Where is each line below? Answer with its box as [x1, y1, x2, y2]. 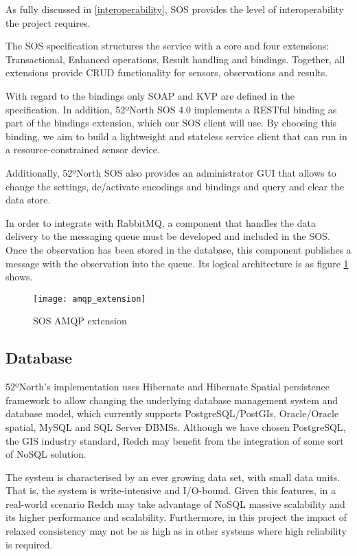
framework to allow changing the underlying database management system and [5, 392, 338, 407]
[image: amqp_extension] [33, 293, 146, 304]
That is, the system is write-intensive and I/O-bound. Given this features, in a [5, 483, 336, 498]
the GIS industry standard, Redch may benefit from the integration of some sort [5, 433, 344, 447]
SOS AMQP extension [33, 313, 127, 328]
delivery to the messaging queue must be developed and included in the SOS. [5, 229, 330, 243]
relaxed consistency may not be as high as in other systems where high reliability [5, 524, 347, 538]
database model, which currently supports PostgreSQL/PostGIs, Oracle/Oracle [5, 406, 339, 421]
